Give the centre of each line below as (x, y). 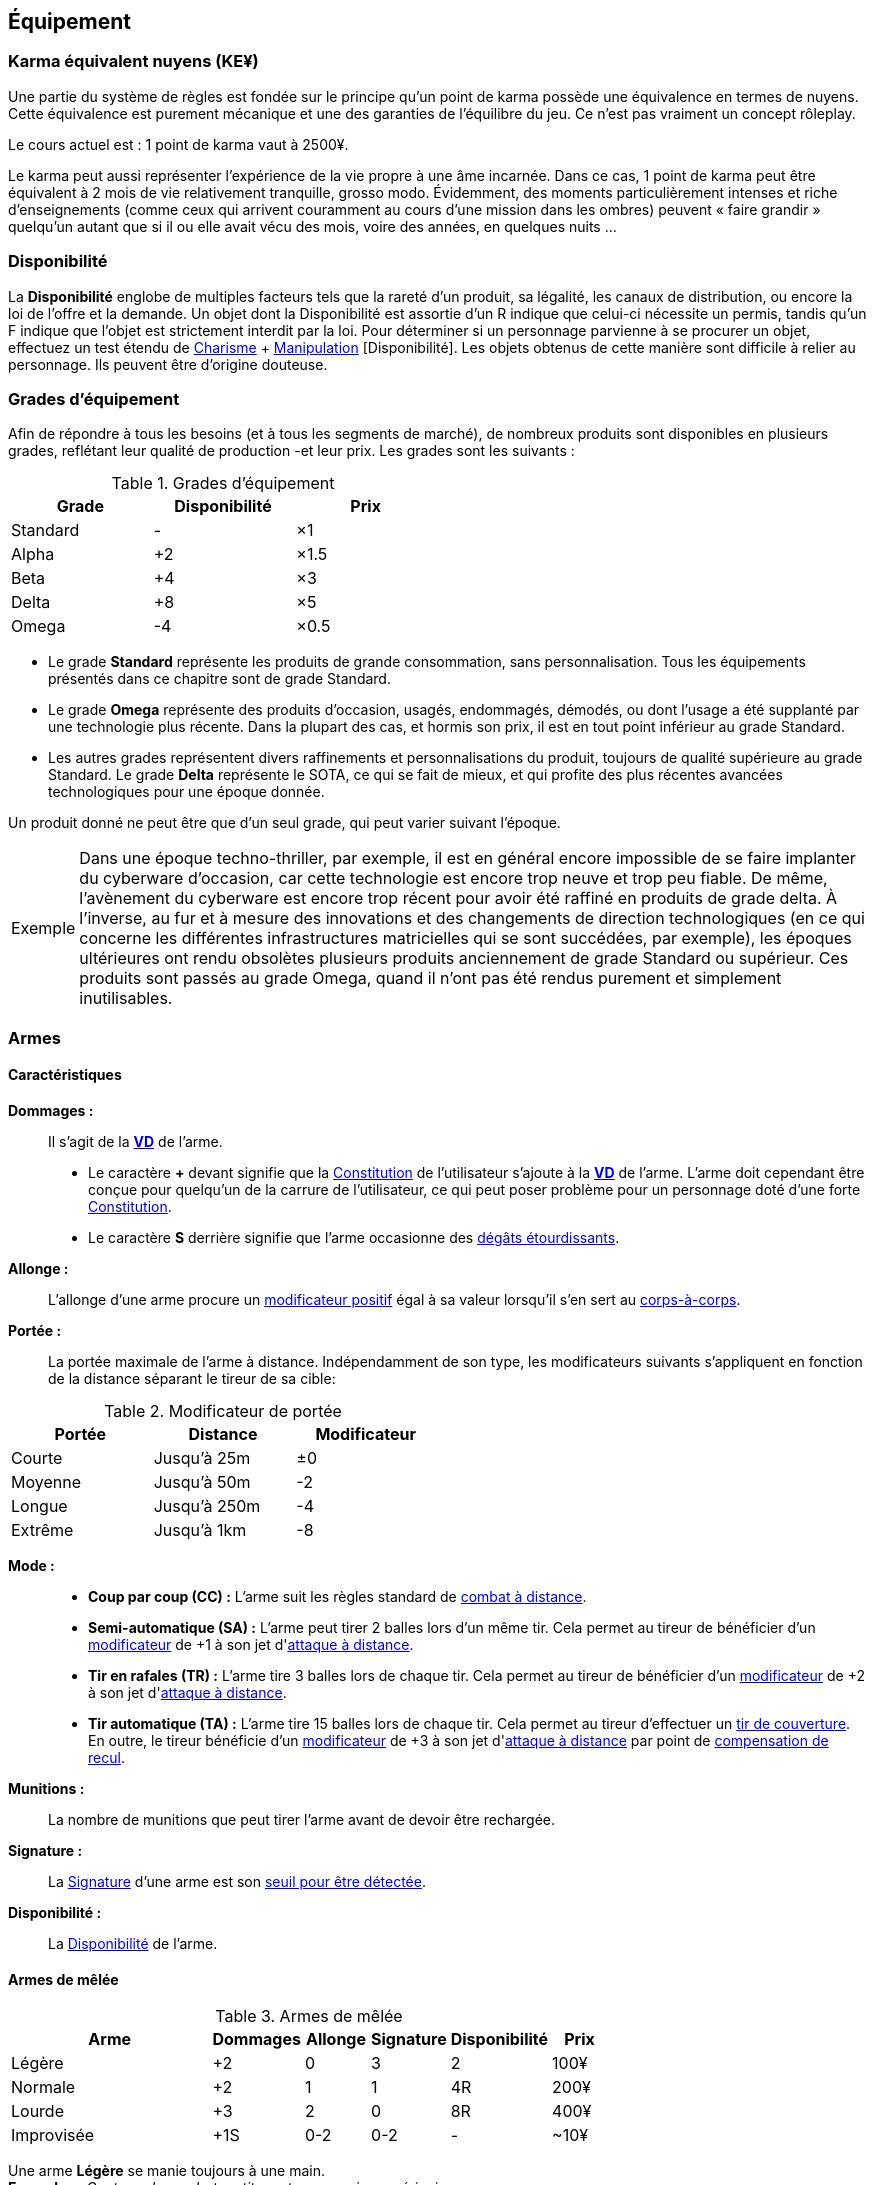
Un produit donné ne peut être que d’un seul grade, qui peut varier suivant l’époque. (284, 823)
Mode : (31, 1565)
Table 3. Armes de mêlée (309, 2016)
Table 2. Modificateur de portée (223, 1410)
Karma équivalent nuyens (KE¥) (133, 61)
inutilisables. (126, 998)
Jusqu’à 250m (207, 1505)
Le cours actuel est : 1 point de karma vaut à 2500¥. (178, 144)
